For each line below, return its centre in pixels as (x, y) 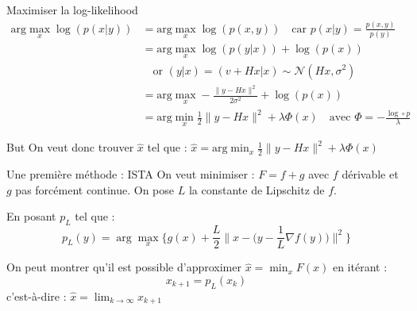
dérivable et (370, 174)
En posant (31, 216)
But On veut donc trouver (70, 147)
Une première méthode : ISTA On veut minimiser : (131, 174)
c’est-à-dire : (37, 296)
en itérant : (360, 267)
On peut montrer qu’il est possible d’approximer (124, 267)
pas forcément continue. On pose (95, 189)
